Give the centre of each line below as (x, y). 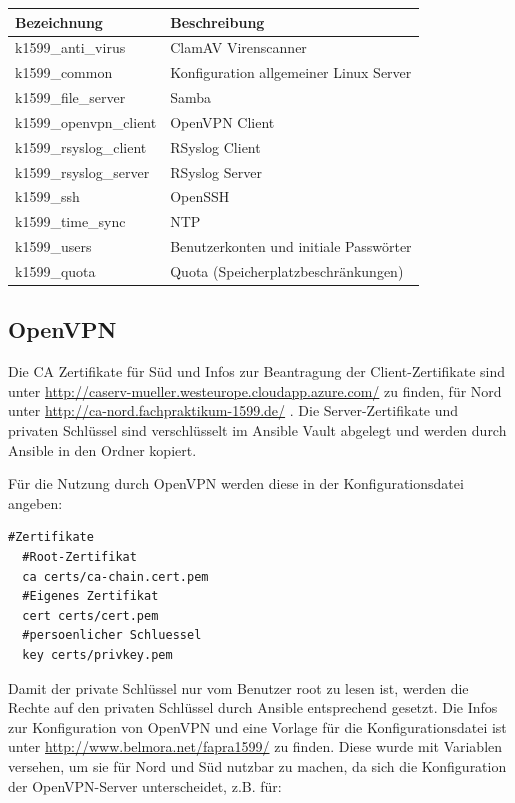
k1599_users (53, 246)
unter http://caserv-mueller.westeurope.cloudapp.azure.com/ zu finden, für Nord (255, 390)
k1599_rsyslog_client (81, 146)
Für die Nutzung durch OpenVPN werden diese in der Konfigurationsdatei (236, 483)
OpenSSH (200, 196)
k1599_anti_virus (70, 47)
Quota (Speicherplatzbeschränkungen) (287, 270)
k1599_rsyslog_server (82, 171)
